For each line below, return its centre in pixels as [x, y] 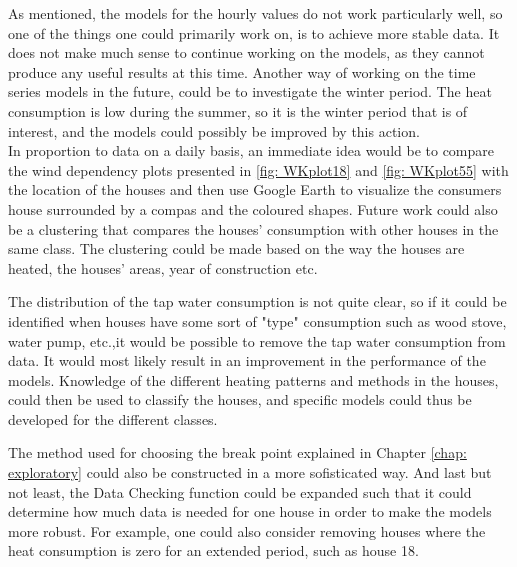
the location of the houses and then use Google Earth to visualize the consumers [255, 189]
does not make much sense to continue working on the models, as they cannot [246, 52]
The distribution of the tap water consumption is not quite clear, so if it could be [257, 301]
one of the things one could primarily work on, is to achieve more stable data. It [254, 32]
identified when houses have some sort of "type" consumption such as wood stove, [257, 320]
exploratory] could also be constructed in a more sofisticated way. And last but [250, 472]
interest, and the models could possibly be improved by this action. [214, 130]
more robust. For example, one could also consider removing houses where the [247, 530]
